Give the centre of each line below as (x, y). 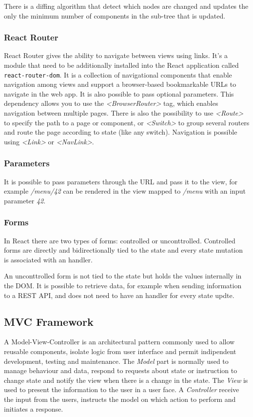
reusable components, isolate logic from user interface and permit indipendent (120, 351)
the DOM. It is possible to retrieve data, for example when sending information (123, 285)
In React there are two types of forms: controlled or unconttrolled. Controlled (120, 240)
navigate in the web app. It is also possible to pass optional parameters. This (119, 93)
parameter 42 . (25, 200)
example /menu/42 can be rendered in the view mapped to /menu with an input (125, 191)
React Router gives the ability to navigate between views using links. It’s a (116, 55)
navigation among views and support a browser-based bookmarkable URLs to (120, 84)
